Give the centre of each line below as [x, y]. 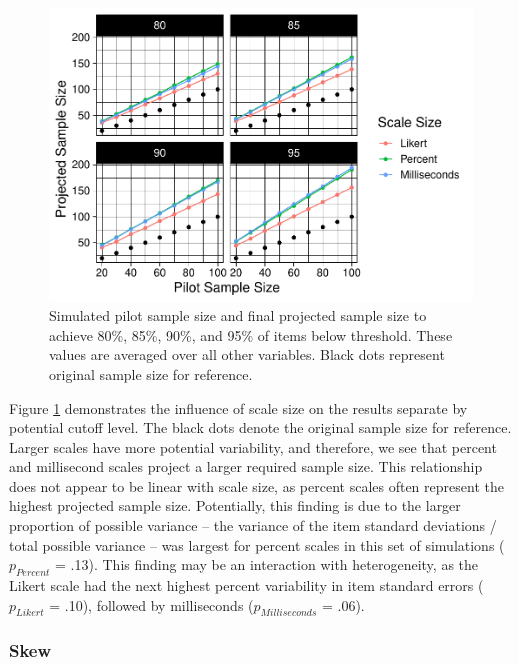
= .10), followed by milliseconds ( [151, 604]
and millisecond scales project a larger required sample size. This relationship [246, 466]
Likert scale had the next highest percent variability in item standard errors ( [246, 585]
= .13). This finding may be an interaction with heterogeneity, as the [267, 564]
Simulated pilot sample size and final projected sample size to [238, 315]
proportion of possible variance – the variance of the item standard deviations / [253, 525]
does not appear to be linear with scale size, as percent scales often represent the [256, 485]
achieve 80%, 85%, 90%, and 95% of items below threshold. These [251, 334]
